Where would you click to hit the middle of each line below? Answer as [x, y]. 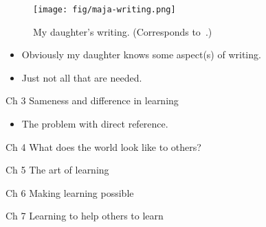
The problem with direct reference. [95, 124]
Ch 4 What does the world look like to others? [103, 146]
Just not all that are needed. [82, 77]
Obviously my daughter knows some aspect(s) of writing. [141, 55]
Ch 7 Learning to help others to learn [85, 216]
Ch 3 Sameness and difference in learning [92, 100]
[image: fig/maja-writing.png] [104, 10]
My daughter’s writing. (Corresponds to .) [123, 31]
